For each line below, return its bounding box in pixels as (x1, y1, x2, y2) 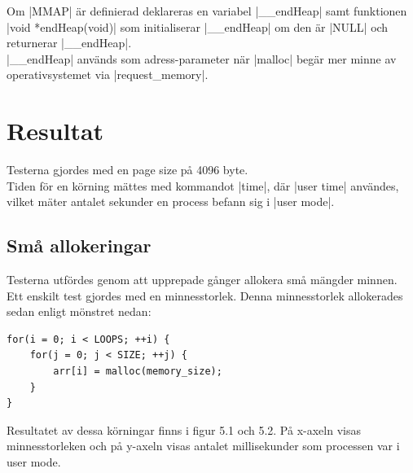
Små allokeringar (7, 233, 152, 258)
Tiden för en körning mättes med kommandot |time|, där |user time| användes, (7, 177, 399, 194)
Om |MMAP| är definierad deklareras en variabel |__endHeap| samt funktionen (7, 2, 407, 19)
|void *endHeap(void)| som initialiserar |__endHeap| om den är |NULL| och (7, 18, 389, 35)
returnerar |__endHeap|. (7, 34, 132, 51)
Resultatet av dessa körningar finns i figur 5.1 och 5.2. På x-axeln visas (7, 421, 361, 438)
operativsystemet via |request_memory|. (7, 66, 209, 83)
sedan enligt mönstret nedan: (7, 303, 152, 320)
